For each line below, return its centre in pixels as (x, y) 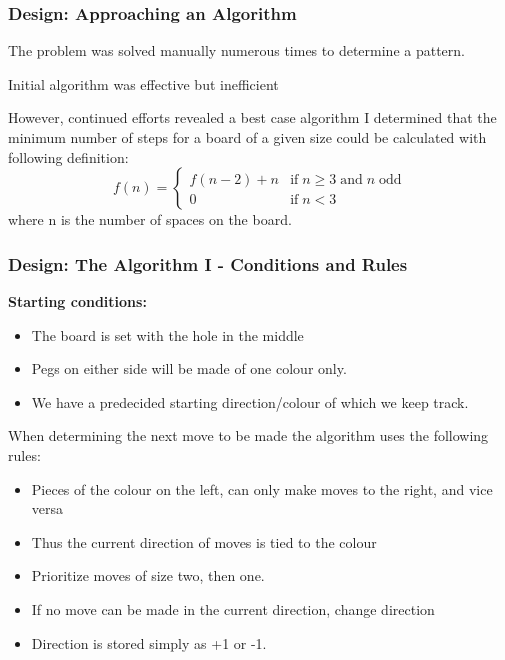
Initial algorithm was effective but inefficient (143, 83)
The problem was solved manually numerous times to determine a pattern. (236, 50)
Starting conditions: (77, 301)
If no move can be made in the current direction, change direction (233, 608)
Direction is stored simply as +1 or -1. (149, 642)
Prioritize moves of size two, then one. (148, 575)
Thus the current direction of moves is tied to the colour (204, 541)
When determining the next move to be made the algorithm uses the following (248, 435)
